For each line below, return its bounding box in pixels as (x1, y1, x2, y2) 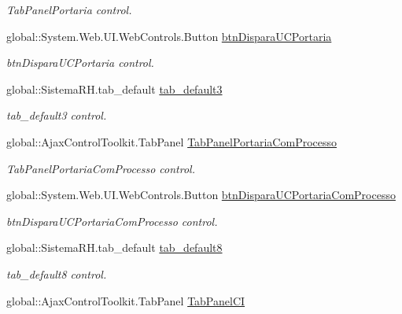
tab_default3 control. (6, 107, 107, 124)
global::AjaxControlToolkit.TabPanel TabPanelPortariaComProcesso (6, 133, 337, 150)
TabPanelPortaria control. (6, 2, 132, 17)
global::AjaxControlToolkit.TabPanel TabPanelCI (6, 292, 245, 308)
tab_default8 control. (6, 265, 107, 282)
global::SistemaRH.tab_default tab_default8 (6, 239, 223, 256)
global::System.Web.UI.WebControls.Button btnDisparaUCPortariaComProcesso (6, 187, 396, 203)
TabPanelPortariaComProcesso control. (6, 160, 195, 176)
